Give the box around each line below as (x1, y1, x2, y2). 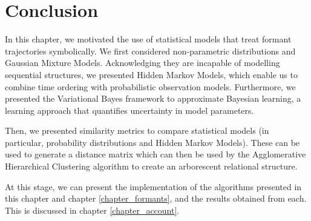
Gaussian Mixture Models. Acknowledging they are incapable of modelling (5, 56, 280, 69)
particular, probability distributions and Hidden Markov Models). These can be (5, 136, 300, 148)
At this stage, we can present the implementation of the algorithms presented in (5, 180, 302, 193)
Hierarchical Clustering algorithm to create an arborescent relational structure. (5, 160, 298, 173)
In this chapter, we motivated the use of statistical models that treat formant (5, 33, 292, 45)
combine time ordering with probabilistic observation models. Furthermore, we (5, 80, 296, 93)
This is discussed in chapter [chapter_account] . (5, 203, 180, 216)
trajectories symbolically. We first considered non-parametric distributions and (5, 44, 296, 57)
